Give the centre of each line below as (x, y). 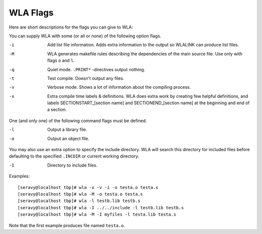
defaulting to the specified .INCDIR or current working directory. (74, 156)
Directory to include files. (73, 165)
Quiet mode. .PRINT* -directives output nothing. (96, 69)
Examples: (19, 176)
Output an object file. (68, 139)
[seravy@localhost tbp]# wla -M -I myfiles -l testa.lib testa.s (97, 215)
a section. (57, 109)
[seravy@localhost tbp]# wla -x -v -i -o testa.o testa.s (88, 187)
